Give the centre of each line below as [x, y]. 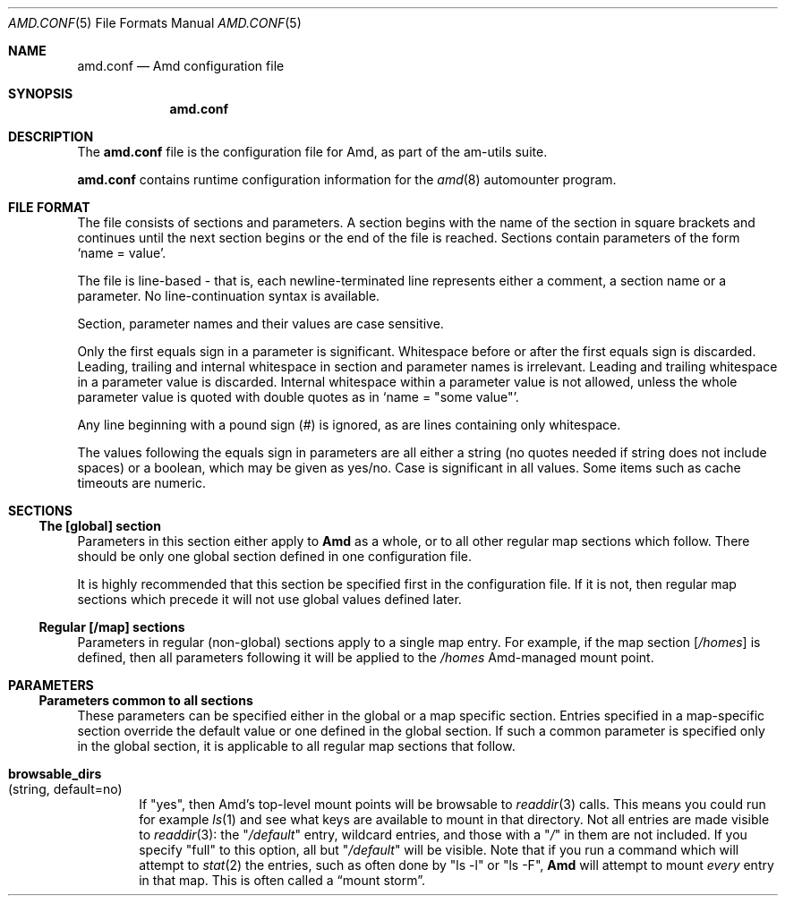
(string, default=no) [65, 789]
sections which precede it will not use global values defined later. [269, 599]
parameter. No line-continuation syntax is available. [229, 296]
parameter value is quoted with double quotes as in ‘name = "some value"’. [298, 397]
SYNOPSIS [41, 94]
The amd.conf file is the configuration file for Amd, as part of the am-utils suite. [312, 152]
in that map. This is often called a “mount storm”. [282, 880]
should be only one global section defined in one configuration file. [274, 556]
